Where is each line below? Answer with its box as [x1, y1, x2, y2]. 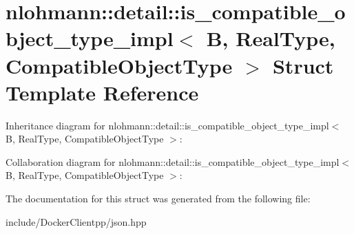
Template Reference [6, 78, 199, 106]
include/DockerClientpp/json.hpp [6, 214, 147, 228]
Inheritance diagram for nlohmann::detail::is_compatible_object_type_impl [6, 118, 329, 132]
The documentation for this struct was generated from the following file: [6, 191, 311, 206]
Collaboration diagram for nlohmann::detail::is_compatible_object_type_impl [6, 154, 340, 169]
